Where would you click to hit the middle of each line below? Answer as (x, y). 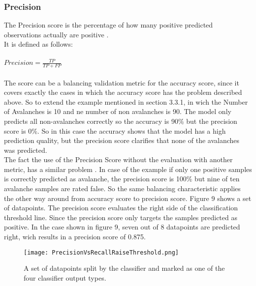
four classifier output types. (65, 277)
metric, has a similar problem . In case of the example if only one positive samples (128, 169)
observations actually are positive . (56, 34)
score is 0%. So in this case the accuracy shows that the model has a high (115, 130)
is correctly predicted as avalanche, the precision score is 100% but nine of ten (122, 179)
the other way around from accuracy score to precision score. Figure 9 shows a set (128, 198)
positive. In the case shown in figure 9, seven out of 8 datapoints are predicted (122, 227)
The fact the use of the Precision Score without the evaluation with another (118, 159)
